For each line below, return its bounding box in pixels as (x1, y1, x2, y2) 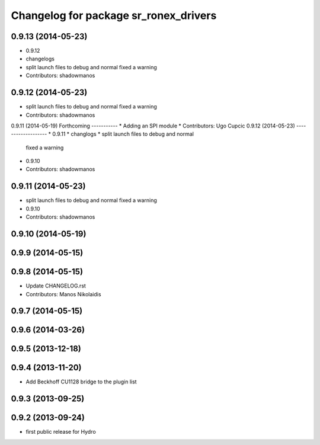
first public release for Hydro (25, 428, 96, 436)
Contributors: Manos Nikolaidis (25, 290, 101, 297)
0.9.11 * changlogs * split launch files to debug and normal (52, 130, 194, 137)
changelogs (25, 55, 55, 62)
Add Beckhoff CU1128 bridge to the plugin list (25, 378, 137, 385)
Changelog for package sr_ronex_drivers (11, 9, 217, 22)
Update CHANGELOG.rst (25, 282, 86, 290)
